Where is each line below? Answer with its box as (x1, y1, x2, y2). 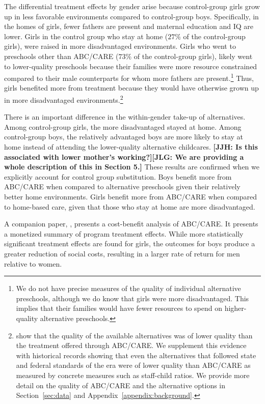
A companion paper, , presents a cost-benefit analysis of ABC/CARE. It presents (4, 218, 258, 229)
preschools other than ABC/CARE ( (4, 50, 119, 61)
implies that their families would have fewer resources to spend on (16, 303, 222, 313)
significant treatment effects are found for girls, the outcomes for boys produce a (4, 238, 255, 249)
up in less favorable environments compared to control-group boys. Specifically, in (4, 11, 259, 21)
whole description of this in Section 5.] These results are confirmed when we (4, 161, 259, 172)
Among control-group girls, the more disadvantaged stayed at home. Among (4, 121, 242, 132)
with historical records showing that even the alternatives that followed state (16, 350, 256, 360)
